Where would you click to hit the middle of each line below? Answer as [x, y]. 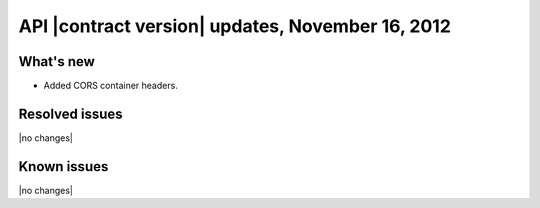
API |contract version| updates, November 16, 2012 [235, 26]
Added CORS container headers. [111, 86]
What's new [56, 61]
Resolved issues [71, 113]
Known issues [63, 166]
